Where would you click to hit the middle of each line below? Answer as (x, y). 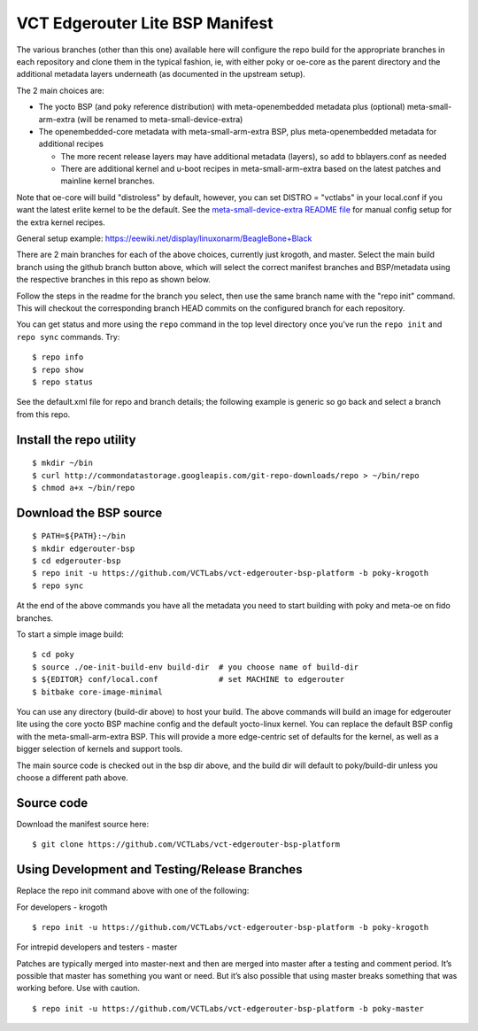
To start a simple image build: (70, 634)
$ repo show (58, 369)
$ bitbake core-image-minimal (98, 692)
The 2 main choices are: (61, 90)
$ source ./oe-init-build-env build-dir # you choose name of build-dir (196, 667)
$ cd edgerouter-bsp (77, 561)
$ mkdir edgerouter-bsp (84, 548)
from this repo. (43, 414)
